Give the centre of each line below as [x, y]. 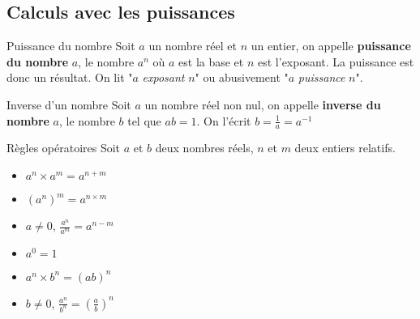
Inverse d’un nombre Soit [69, 104]
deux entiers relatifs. [345, 148]
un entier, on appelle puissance [331, 46]
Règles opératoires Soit [64, 148]
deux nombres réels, [204, 148]
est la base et [211, 61]
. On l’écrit [224, 120]
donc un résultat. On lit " [70, 77]
